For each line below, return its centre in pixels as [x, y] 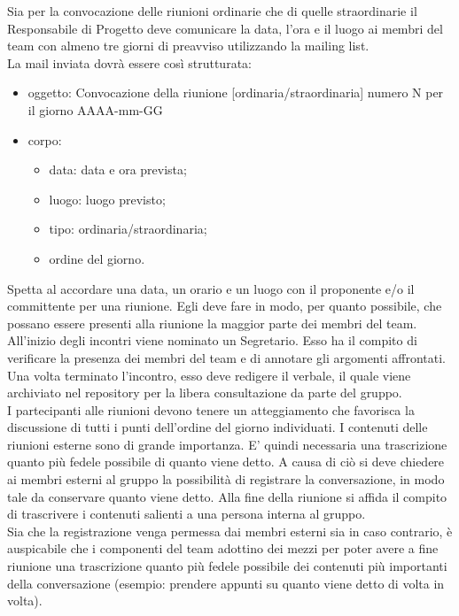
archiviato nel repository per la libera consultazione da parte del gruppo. [205, 393]
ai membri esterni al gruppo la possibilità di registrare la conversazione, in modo [226, 479]
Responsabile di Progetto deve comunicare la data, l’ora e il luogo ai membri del [225, 28]
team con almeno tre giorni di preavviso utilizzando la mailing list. [188, 46]
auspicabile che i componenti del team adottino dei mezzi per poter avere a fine [223, 548]
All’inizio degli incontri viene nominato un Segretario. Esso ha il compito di [212, 340]
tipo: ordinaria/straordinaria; [128, 229]
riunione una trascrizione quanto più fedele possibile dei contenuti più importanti [227, 566]
